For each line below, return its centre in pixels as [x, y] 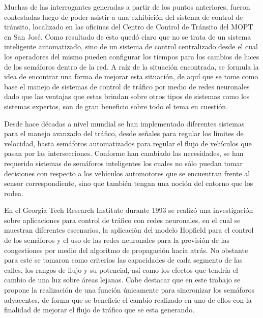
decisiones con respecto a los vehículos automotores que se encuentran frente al [127, 173]
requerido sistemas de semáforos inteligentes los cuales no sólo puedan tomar [124, 163]
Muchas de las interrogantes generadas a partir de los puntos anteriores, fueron [127, 7]
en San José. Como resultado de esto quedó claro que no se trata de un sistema [128, 36]
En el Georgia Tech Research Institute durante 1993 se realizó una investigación [129, 210]
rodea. [14, 193]
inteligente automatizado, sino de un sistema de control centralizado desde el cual [131, 46]
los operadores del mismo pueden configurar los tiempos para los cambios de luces [132, 56]
